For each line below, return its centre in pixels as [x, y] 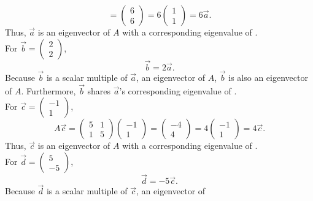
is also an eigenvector [268, 78]
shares [99, 90]
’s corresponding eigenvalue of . [178, 90]
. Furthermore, [48, 90]
